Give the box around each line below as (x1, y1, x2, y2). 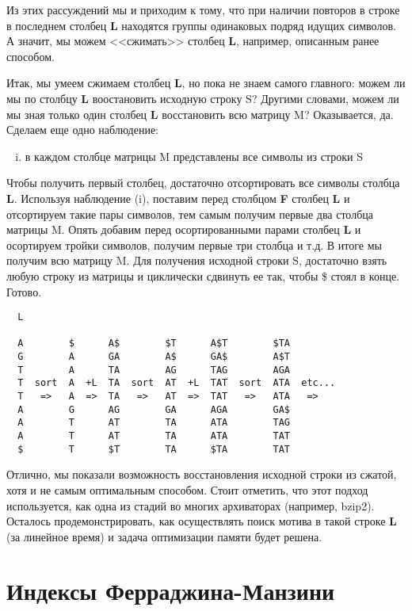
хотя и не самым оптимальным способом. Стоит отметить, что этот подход (6, 481, 368, 498)
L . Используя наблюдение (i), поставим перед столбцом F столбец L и (6, 189, 350, 206)
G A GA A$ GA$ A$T (17, 351, 290, 363)
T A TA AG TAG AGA (17, 364, 290, 376)
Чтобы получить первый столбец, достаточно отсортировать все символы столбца (6, 174, 400, 191)
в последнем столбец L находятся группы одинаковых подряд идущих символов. (6, 17, 396, 33)
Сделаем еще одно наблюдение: (6, 121, 158, 138)
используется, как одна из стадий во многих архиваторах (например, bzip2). (6, 497, 375, 514)
